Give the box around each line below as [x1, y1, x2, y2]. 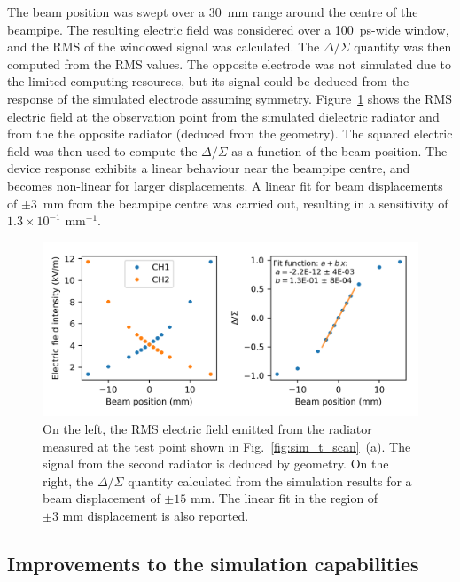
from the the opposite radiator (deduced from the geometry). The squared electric [7, 124, 453, 143]
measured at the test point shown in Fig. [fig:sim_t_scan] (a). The [43, 436, 411, 455]
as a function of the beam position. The [231, 141, 448, 160]
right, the [43, 471, 94, 490]
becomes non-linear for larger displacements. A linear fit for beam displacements [7, 176, 443, 194]
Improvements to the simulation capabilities [7, 549, 419, 577]
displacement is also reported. [87, 506, 249, 524]
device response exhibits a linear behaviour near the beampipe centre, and [7, 159, 410, 177]
